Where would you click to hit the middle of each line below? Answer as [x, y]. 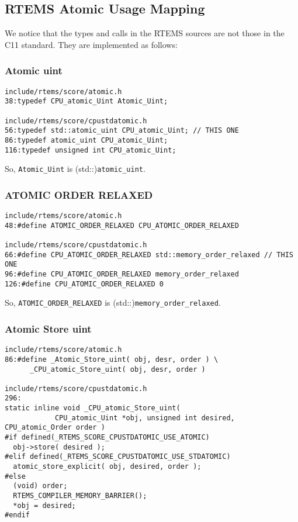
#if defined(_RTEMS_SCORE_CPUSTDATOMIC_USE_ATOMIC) [107, 438]
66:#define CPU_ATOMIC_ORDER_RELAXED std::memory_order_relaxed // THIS [149, 255]
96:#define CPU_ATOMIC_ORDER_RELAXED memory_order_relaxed [122, 274]
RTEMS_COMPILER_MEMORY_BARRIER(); [80, 496]
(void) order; [40, 486]
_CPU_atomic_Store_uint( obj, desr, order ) [117, 369]
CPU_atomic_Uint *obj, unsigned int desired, [145, 418]
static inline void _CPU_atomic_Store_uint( [93, 408]
